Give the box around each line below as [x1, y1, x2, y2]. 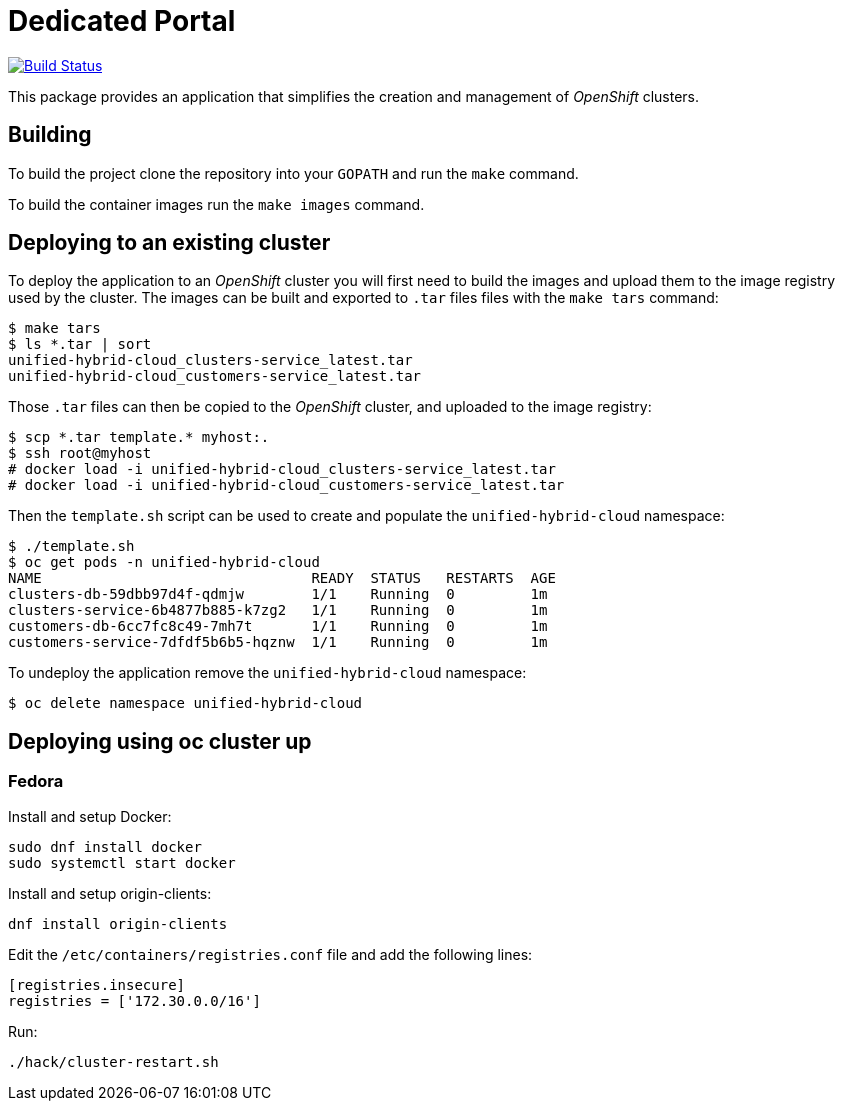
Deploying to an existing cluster [8, 230, 331, 256]
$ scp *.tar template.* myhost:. [8, 429, 270, 446]
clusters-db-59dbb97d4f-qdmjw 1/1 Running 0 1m [8, 586, 548, 603]
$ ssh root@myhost [8, 445, 152, 462]
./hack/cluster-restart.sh [8, 1053, 219, 1070]
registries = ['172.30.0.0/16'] [8, 992, 261, 1009]
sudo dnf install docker [8, 838, 202, 855]
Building [8, 122, 92, 148]
